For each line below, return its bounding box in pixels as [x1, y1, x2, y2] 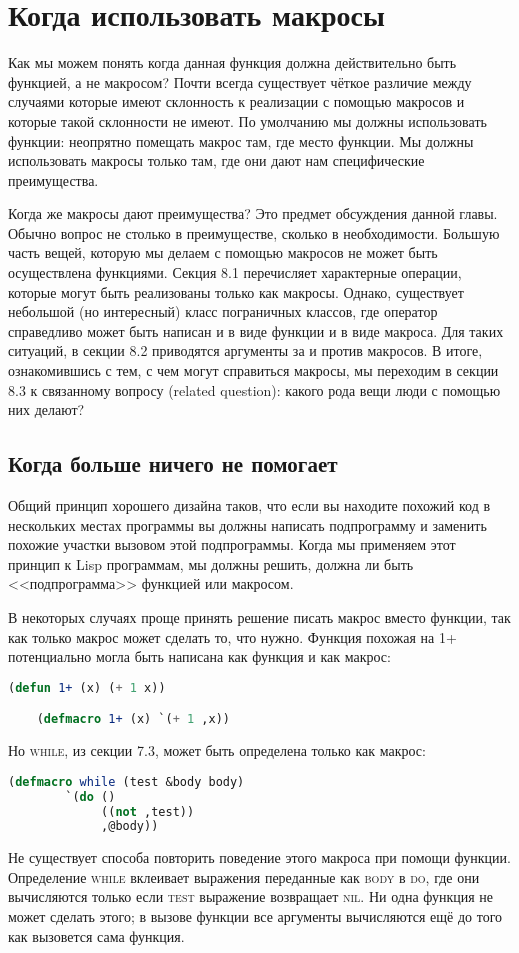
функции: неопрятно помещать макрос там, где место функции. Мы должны [8, 130, 474, 151]
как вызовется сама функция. [8, 925, 185, 946]
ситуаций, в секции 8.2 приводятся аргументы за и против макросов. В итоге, [8, 340, 483, 361]
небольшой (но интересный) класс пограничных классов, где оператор [8, 301, 438, 322]
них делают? [8, 399, 85, 420]
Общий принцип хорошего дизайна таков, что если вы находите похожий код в [8, 495, 491, 516]
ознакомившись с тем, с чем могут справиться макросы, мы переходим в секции [8, 360, 499, 381]
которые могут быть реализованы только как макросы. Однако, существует [8, 281, 464, 302]
